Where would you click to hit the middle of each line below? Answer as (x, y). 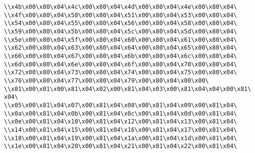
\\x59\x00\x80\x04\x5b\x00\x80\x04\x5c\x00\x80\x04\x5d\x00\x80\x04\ (121, 31)
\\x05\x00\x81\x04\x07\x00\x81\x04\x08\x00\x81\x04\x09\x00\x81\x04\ (121, 105)
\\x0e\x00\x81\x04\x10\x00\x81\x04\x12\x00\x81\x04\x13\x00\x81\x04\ (121, 122)
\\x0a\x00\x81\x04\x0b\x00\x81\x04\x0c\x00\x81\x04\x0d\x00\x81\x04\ (121, 113)
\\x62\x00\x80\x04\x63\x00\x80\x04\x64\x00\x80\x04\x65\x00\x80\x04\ (121, 48)
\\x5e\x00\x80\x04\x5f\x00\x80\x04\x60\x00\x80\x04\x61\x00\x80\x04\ (121, 40)
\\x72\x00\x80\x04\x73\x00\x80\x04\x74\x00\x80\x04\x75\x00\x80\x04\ (121, 73)
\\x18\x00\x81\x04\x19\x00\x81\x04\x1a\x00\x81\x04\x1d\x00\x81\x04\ (121, 138)
